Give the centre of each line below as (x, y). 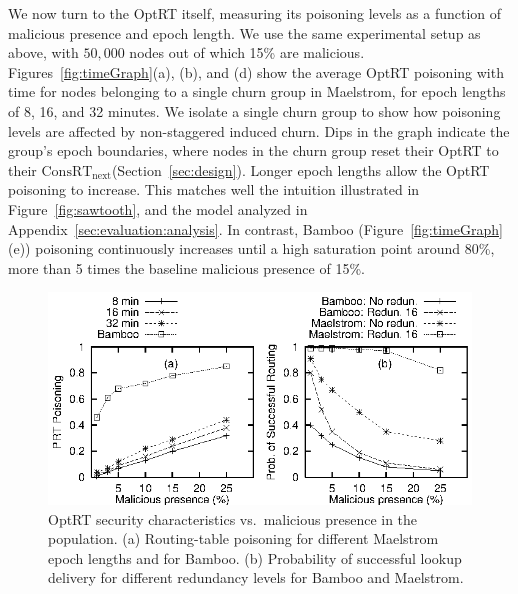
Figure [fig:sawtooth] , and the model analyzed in (158, 208)
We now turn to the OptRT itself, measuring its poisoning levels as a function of (255, 13)
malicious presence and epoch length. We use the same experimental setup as (244, 32)
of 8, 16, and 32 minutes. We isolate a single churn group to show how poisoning (254, 110)
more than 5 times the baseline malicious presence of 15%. (186, 267)
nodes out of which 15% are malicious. (247, 52)
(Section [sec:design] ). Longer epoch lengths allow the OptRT (300, 169)
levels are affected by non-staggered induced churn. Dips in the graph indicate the (259, 130)
